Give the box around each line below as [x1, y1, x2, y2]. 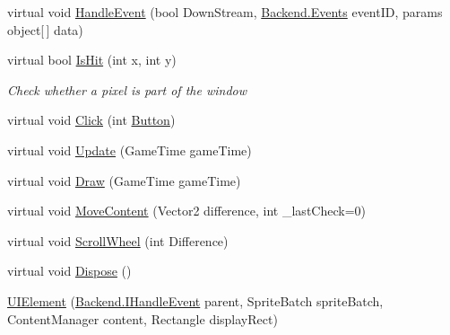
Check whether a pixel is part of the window [7, 80, 247, 99]
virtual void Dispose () [7, 261, 132, 280]
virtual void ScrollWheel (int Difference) [7, 231, 229, 250]
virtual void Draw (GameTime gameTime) [7, 171, 241, 190]
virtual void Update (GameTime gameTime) [7, 140, 252, 159]
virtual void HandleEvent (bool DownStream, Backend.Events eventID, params [7, 3, 443, 21]
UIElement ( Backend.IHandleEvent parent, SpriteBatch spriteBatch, [7, 291, 384, 310]
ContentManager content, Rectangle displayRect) [7, 309, 278, 328]
